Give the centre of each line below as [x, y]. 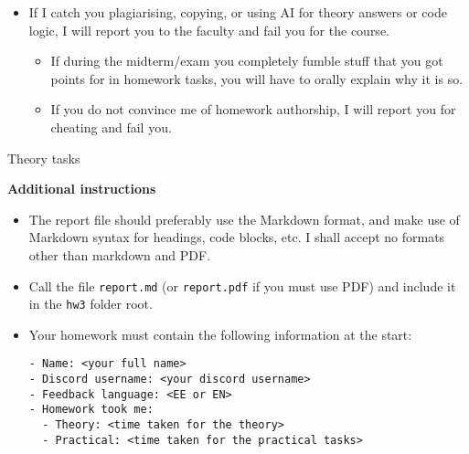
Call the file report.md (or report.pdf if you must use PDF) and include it [242, 285]
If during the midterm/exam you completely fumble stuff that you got [247, 61]
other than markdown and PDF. [120, 254]
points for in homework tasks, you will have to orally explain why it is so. [257, 78]
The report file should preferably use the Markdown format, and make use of [244, 219]
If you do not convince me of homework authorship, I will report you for [253, 109]
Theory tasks [44, 158]
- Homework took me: [91, 410]
